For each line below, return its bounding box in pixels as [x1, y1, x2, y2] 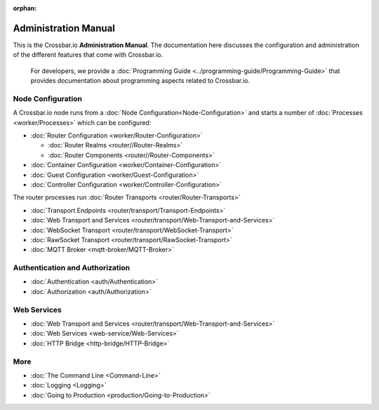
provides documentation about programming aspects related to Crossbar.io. [30, 77, 251, 85]
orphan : [13, 4, 37, 12]
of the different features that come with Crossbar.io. [13, 51, 164, 59]
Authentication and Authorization [13, 263, 130, 273]
